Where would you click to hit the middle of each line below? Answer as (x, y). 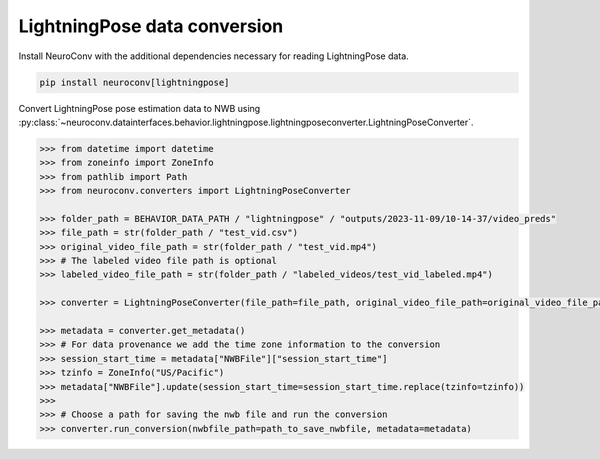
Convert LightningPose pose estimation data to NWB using (139, 108)
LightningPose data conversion (151, 26)
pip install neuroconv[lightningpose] (134, 82)
